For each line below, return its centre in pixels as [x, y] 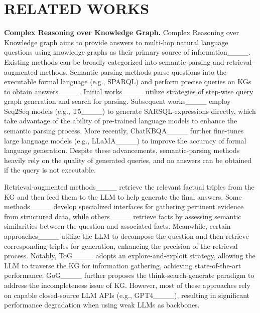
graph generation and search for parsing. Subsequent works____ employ [117, 101]
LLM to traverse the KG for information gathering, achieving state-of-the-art [123, 265]
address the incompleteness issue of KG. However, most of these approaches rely [127, 285]
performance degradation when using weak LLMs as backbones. [102, 305]
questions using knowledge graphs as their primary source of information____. [127, 52]
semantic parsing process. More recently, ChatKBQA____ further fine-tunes [124, 131]
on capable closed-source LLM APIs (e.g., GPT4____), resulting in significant [127, 295]
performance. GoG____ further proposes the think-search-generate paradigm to [129, 275]
